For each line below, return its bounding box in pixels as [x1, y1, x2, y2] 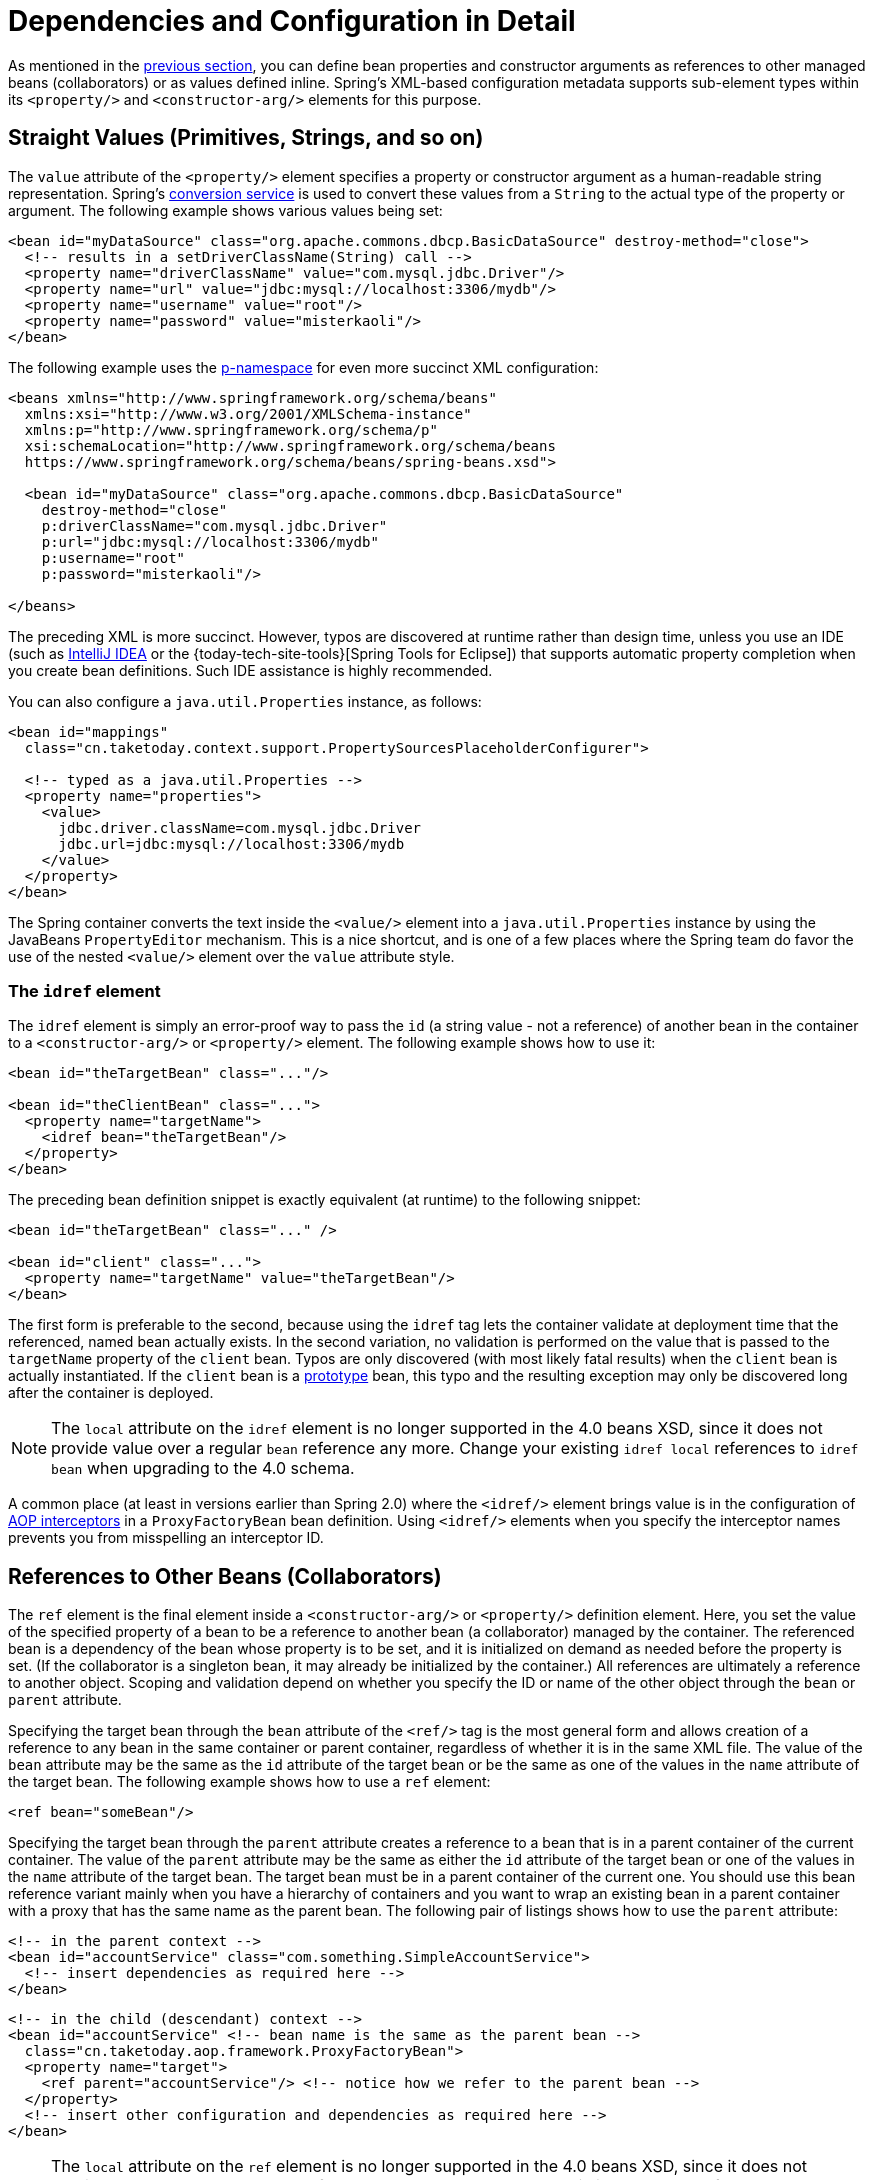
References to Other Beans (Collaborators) [8, 1563, 442, 1589]
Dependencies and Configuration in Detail [8, 4, 576, 38]
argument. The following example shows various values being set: [8, 201, 443, 219]
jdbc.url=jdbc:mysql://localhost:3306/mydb [58, 835, 405, 852]
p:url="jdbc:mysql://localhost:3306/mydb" [41, 533, 379, 550]
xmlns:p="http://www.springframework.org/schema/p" [24, 421, 438, 438]
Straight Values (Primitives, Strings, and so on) [8, 125, 484, 151]
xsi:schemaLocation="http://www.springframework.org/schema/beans [24, 437, 556, 454]
